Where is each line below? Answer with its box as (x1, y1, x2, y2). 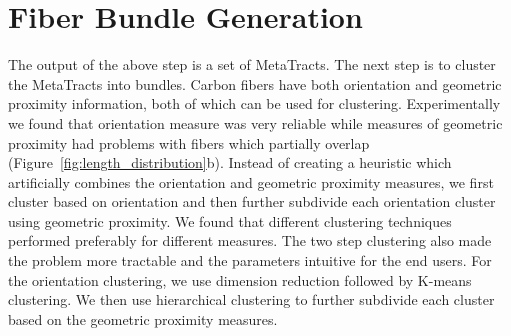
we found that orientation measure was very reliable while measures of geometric (8, 112, 503, 133)
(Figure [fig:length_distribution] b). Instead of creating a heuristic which (8, 152, 452, 173)
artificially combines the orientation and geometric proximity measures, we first (8, 171, 494, 192)
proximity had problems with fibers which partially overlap (8, 132, 370, 153)
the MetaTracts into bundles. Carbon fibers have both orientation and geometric (8, 73, 502, 94)
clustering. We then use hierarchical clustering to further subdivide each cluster (8, 289, 495, 310)
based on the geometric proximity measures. (8, 308, 278, 329)
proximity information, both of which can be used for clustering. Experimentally (8, 93, 501, 114)
